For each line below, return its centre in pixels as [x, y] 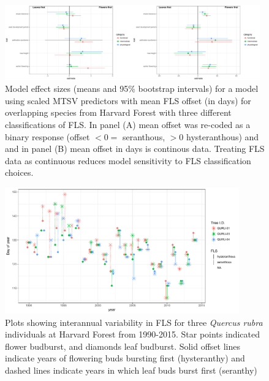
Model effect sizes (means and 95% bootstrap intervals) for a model [132, 89]
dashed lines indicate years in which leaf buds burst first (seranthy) [131, 370]
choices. [19, 172]
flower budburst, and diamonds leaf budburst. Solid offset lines [123, 346]
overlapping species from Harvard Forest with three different [118, 112]
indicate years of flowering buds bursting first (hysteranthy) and [125, 358]
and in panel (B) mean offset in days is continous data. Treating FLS [135, 149]
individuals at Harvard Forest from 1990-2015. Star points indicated [133, 334]
